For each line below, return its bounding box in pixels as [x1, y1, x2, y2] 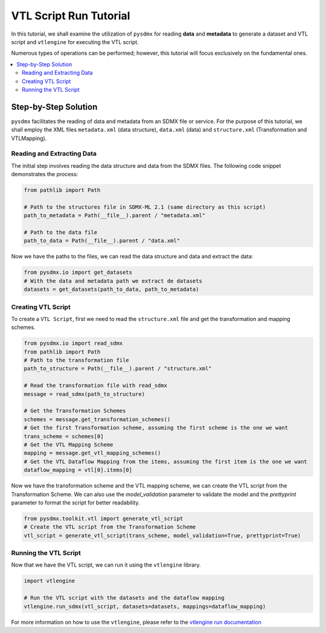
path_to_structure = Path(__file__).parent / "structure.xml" [24, 365, 212, 372]
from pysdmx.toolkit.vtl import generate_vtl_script [24, 515, 184, 522]
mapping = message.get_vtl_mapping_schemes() [24, 450, 161, 457]
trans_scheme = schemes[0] [24, 433, 104, 440]
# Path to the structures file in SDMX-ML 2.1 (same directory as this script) [24, 203, 266, 211]
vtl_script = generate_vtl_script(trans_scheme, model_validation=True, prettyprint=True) [24, 532, 301, 539]
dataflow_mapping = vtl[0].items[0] [24, 466, 133, 474]
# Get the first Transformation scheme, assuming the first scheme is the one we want [24, 424, 289, 431]
